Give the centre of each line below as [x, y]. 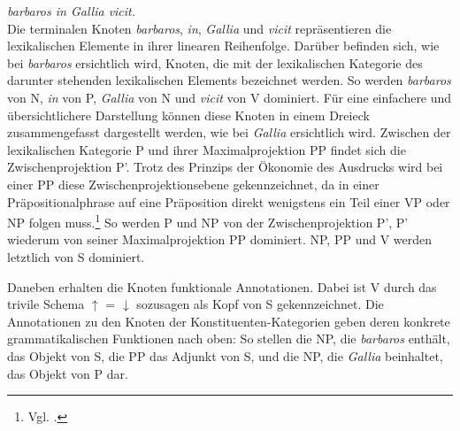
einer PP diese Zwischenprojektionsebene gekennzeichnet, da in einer [193, 184]
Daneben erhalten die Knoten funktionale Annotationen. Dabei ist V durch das [222, 286]
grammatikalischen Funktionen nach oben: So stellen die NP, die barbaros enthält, [229, 339]
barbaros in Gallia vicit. [72, 11]
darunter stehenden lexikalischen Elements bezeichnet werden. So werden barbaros [229, 80]
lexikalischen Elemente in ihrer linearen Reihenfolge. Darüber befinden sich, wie [223, 46]
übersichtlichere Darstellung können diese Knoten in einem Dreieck [188, 115]
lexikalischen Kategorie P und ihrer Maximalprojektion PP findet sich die [207, 149]
